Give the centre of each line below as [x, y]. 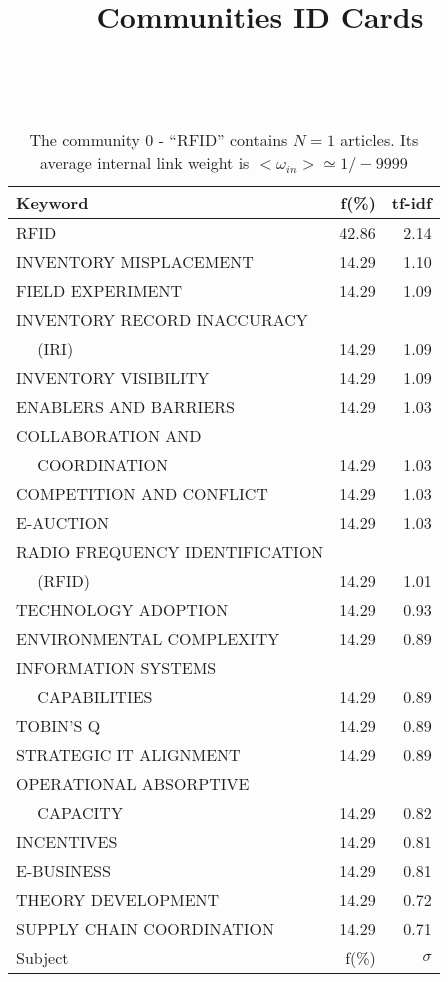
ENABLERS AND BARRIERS [125, 406]
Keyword [52, 202]
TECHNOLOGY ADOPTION [122, 609]
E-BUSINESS [63, 870]
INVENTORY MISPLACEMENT [135, 261]
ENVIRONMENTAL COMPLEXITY [148, 638]
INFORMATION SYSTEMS [116, 667]
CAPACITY [80, 812]
